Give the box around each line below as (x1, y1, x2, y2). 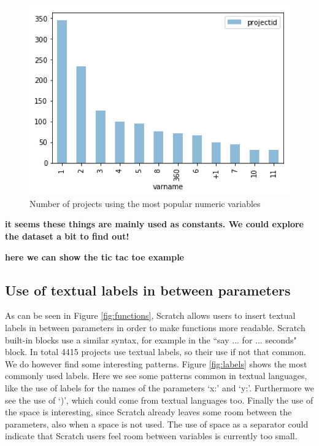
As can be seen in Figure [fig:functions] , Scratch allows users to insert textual (5, 309, 296, 322)
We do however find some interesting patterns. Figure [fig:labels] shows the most (5, 357, 307, 370)
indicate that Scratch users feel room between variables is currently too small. (5, 429, 298, 442)
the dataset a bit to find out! (5, 230, 129, 243)
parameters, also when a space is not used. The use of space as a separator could (5, 417, 309, 430)
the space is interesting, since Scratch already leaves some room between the (5, 405, 292, 418)
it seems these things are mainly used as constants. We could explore (5, 217, 304, 230)
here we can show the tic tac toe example (5, 250, 184, 263)
